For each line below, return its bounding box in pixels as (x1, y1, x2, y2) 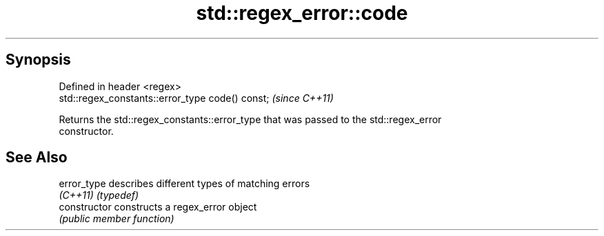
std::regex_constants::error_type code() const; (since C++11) (59, 92, 334, 104)
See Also (6, 149, 68, 167)
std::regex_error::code (196, 1, 408, 25)
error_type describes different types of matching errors (59, 178, 310, 190)
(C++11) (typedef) (59, 189, 139, 202)
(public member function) (59, 213, 174, 225)
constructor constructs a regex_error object (59, 201, 257, 213)
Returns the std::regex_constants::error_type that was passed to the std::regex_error (59, 113, 442, 125)
